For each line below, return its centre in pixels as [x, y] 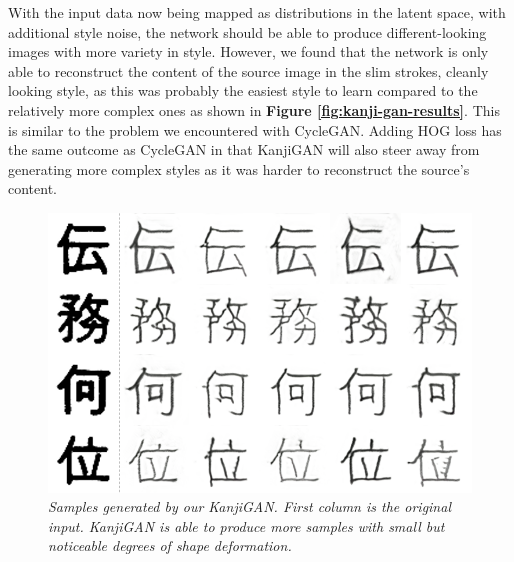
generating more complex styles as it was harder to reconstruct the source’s [239, 168]
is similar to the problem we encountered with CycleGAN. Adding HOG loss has [255, 129]
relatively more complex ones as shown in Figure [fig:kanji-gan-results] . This [254, 109]
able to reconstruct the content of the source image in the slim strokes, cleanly [248, 70]
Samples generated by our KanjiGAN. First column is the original [249, 506]
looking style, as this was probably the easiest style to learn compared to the [243, 90]
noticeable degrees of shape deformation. [170, 545]
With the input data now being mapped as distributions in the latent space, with [257, 12]
